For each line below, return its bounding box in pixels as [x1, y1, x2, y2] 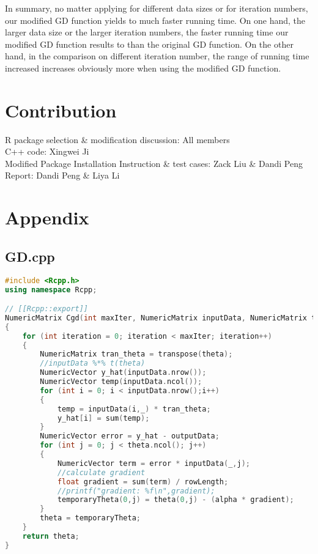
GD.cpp [5, 246, 55, 265]
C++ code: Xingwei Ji [5, 145, 89, 158]
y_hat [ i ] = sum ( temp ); [57, 413, 150, 423]
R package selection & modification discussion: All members [5, 133, 230, 146]
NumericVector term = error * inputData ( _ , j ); [57, 459, 250, 468]
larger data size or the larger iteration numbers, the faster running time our [5, 26, 289, 39]
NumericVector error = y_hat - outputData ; [40, 432, 220, 441]
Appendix [5, 205, 89, 230]
